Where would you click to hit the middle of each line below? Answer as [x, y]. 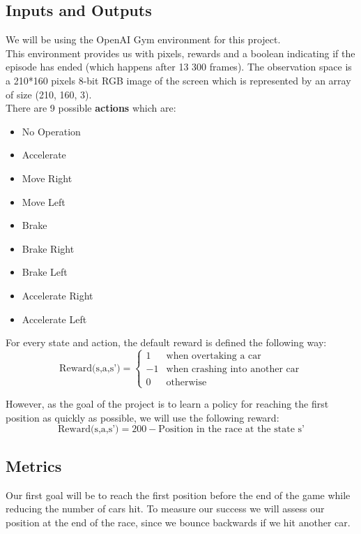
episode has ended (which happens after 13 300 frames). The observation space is [179, 67]
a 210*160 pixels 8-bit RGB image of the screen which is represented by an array [178, 80]
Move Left [44, 201]
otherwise [186, 383]
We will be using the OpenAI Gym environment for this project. [143, 39]
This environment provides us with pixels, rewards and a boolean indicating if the [180, 53]
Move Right [47, 178]
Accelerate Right [57, 295]
